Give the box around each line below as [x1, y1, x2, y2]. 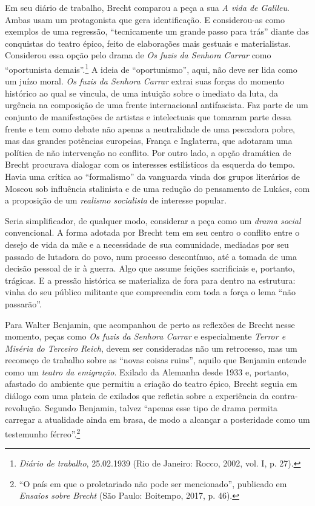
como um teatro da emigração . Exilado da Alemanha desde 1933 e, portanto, [5, 365, 289, 378]
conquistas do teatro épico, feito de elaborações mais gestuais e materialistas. [5, 36, 291, 49]
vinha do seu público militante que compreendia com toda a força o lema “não [5, 285, 296, 298]
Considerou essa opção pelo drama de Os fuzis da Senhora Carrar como [5, 49, 271, 61]
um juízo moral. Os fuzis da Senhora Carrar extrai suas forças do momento [5, 75, 285, 87]
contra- [271, 389, 298, 402]
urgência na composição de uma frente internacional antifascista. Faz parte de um [5, 98, 308, 111]
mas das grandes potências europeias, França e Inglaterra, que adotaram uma [5, 134, 293, 147]
